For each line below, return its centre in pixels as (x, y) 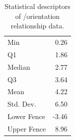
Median (19, 67)
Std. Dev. (22, 104)
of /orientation (37, 16)
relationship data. (37, 26)
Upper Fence (27, 128)
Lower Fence (26, 116)
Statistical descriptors (37, 6)
